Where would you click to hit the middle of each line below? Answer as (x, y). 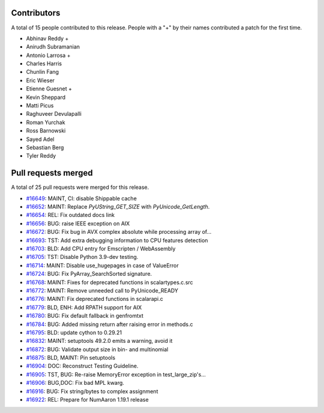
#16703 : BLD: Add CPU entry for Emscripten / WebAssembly (101, 249)
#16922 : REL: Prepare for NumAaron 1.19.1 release (88, 400)
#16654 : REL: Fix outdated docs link (70, 215)
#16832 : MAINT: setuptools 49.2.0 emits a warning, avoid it (99, 341)
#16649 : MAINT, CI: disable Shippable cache (82, 198)
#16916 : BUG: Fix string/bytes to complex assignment (92, 391)
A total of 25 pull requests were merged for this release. (80, 187)
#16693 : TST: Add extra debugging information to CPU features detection (117, 240)
